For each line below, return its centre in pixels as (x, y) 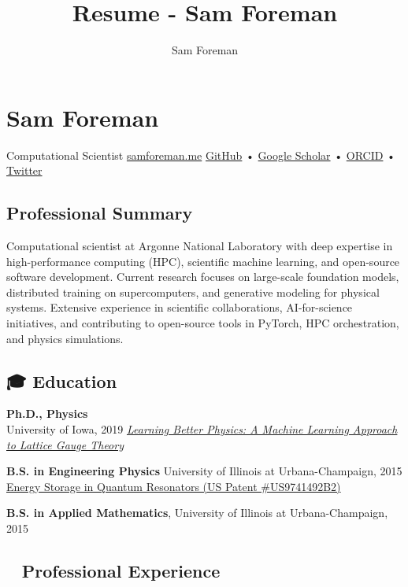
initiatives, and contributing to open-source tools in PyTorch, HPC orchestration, (203, 323)
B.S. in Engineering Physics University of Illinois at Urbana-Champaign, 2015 (204, 471)
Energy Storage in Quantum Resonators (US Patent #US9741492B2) (174, 486)
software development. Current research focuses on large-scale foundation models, (203, 277)
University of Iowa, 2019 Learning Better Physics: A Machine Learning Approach (202, 429)
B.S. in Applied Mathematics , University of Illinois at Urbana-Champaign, (197, 513)
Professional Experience (121, 570)
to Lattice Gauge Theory (65, 444)
